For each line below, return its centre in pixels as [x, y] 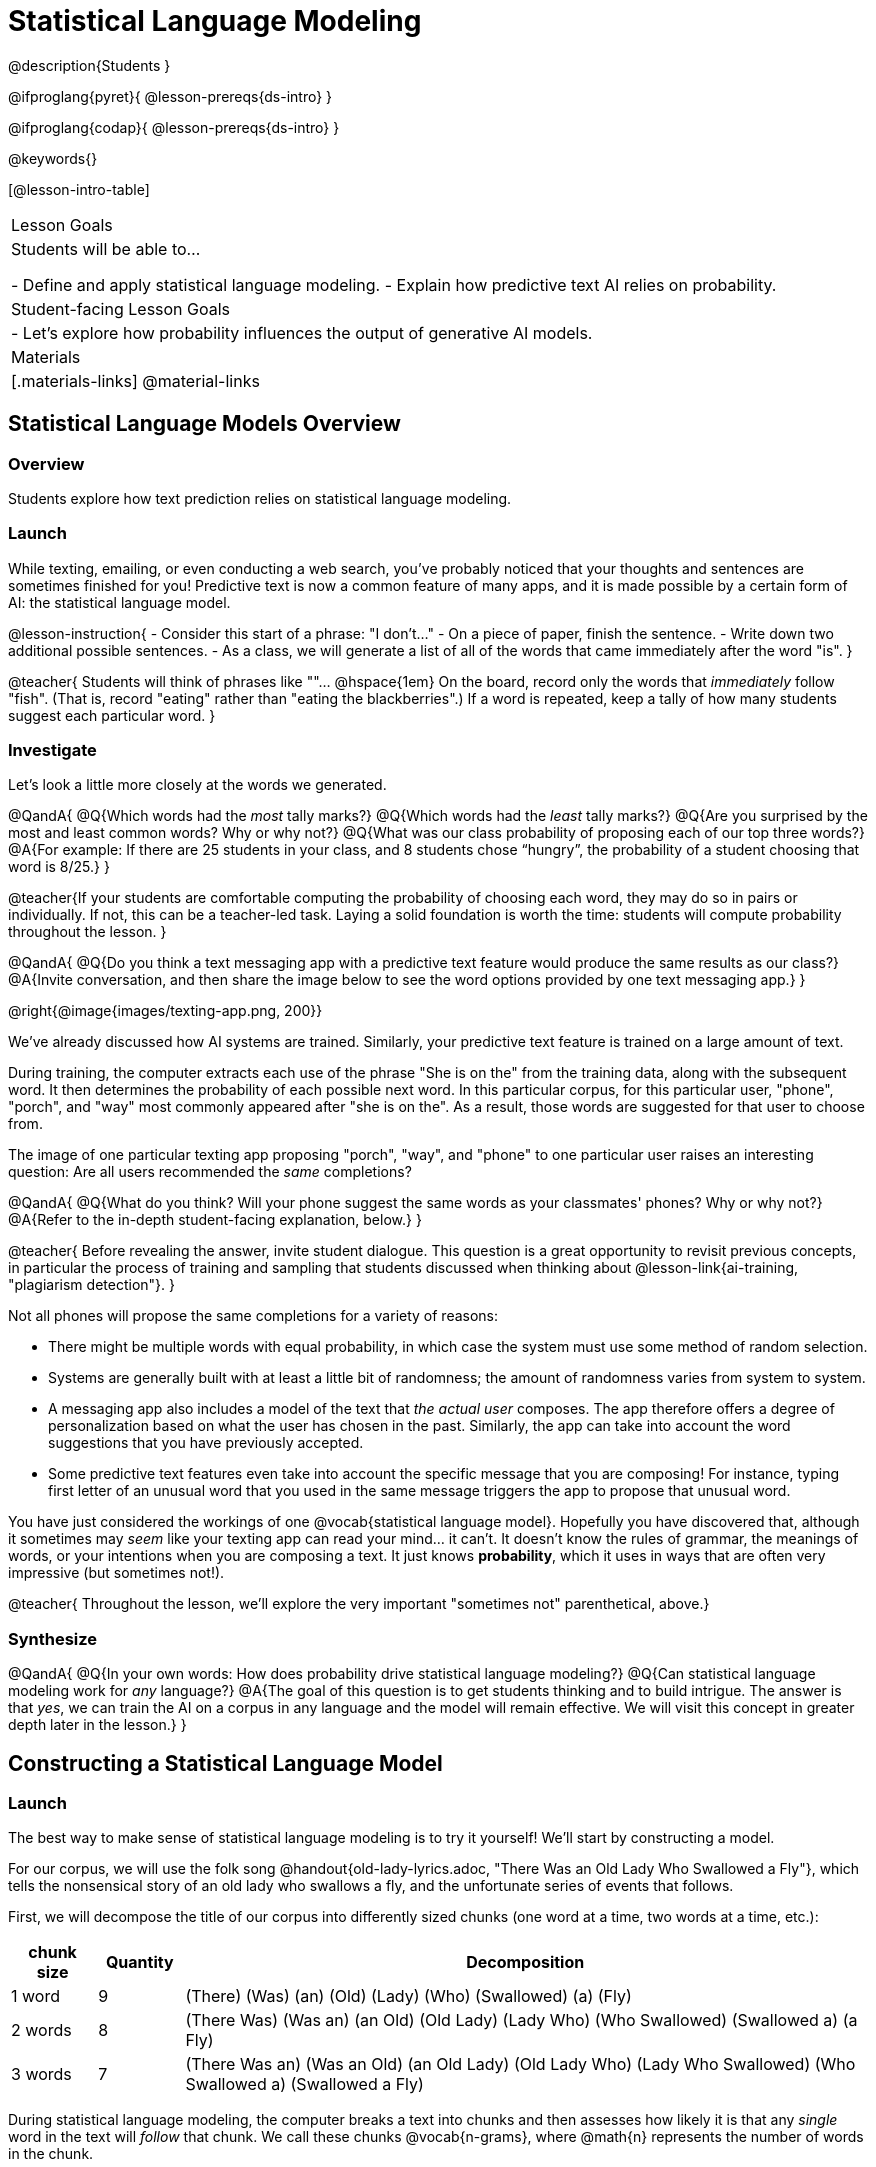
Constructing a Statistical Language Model [225, 1763]
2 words [41, 2030]
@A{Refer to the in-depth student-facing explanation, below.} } [215, 1220]
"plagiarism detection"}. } [91, 1285]
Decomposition [525, 1962]
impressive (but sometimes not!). [116, 1573]
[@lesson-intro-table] [79, 189]
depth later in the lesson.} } [97, 1725]
